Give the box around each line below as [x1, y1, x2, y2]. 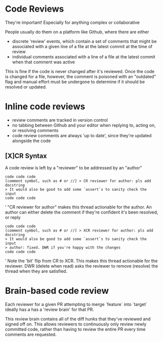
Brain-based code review [5, 285, 109, 296]
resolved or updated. [5, 84, 47, 90]
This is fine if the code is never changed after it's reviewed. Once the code [5, 68, 155, 74]
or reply [5, 214, 21, 220]
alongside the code [12, 138, 51, 144]
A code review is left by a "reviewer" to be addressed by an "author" [5, 164, 143, 171]
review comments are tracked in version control [12, 117, 108, 123]
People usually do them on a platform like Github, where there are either [5, 29, 149, 35]
